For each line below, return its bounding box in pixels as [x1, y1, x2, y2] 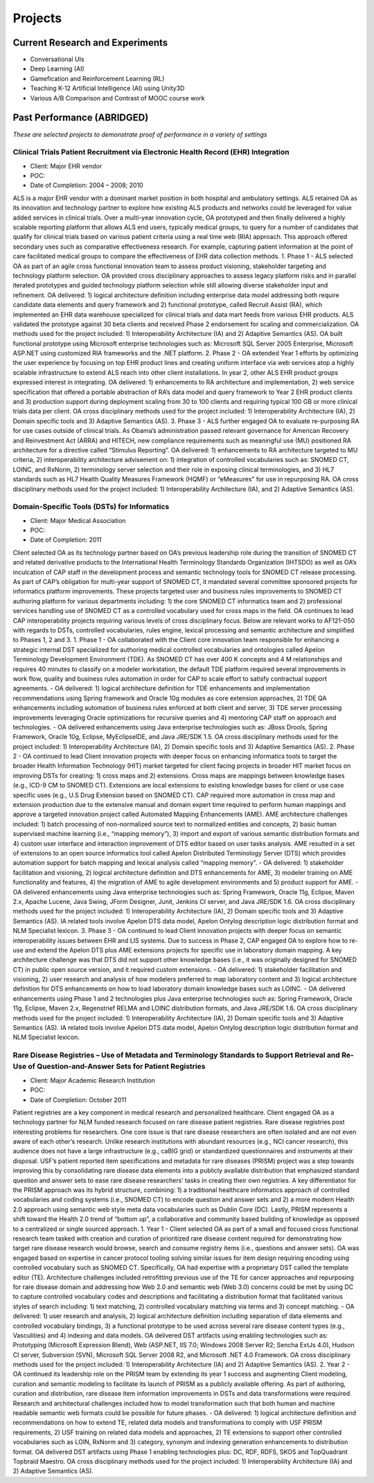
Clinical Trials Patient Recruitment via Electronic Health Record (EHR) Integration [12, 148, 290, 157]
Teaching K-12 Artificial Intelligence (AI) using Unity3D [30, 84, 185, 93]
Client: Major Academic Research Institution [30, 1076, 156, 1084]
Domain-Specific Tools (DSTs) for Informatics [12, 502, 170, 512]
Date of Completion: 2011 [30, 535, 102, 544]
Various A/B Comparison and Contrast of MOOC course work [30, 94, 206, 102]
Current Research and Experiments [12, 37, 168, 48]
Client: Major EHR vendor [30, 161, 103, 170]
